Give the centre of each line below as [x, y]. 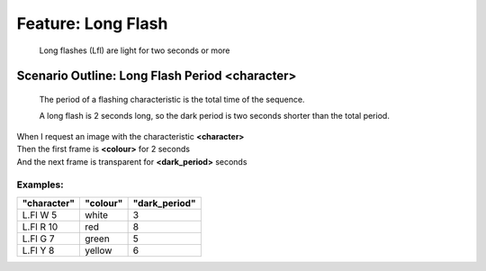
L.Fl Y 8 [38, 250]
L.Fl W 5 [40, 214]
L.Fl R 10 [40, 227]
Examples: [40, 185]
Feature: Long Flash [92, 23]
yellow [98, 250]
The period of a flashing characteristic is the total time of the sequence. [172, 99]
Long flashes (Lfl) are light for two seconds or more [135, 50]
